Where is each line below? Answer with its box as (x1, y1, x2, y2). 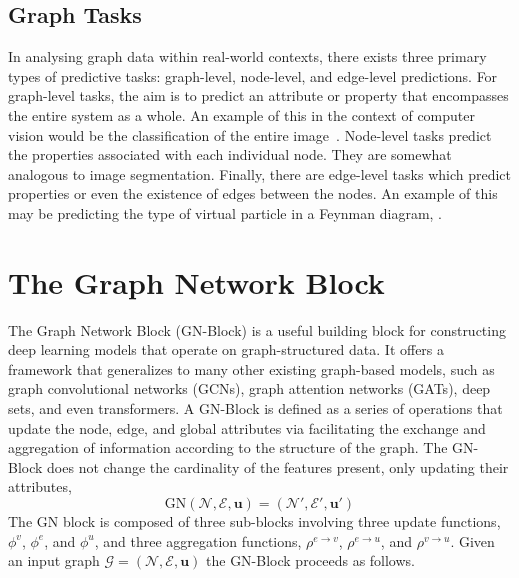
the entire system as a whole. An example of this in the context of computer (8, 104, 475, 125)
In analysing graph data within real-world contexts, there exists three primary (8, 46, 487, 67)
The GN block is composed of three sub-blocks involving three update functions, (8, 511, 501, 532)
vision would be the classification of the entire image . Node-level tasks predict (8, 124, 492, 145)
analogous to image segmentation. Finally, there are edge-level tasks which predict (8, 163, 512, 184)
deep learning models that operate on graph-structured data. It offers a (8, 339, 445, 360)
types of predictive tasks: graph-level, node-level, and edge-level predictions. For (8, 65, 498, 86)
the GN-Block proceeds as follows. (206, 550, 415, 571)
